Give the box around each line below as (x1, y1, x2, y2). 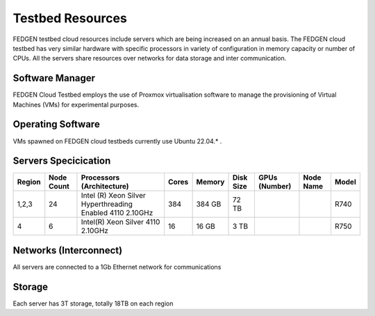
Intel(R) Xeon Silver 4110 (81, 217, 160, 227)
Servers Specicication (12, 155, 111, 167)
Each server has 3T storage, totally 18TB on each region (12, 299, 174, 308)
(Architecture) (81, 182, 129, 191)
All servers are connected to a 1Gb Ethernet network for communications (12, 262, 222, 271)
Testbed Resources (12, 10, 128, 26)
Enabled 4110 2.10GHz (81, 208, 153, 218)
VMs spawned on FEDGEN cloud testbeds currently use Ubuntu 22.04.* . (12, 136, 222, 145)
